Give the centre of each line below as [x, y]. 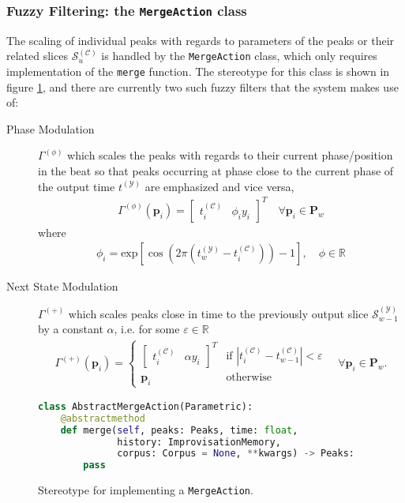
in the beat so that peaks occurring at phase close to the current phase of [216, 171]
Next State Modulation [62, 286]
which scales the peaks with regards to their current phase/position [230, 155]
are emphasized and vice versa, [219, 186]
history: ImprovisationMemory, [199, 442]
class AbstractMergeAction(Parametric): [146, 406]
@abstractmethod [103, 418]
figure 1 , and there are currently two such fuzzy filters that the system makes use [202, 86]
